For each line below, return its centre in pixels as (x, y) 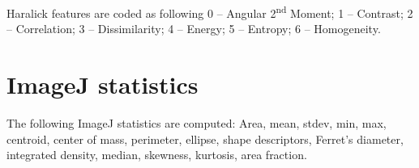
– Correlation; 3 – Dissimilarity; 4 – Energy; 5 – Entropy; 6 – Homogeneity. (194, 29)
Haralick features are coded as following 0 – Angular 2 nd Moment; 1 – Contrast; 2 (210, 12)
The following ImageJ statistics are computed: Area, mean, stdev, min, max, (197, 122)
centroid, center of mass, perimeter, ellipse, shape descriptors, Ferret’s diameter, (205, 139)
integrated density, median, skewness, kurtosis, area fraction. (157, 155)
